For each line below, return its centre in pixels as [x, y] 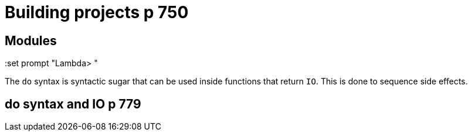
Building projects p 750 [97, 12]
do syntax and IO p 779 [73, 104]
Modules [31, 40]
